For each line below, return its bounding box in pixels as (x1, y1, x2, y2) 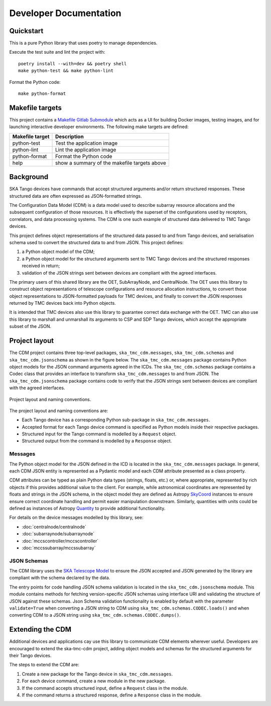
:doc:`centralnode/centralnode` (22, 524, 86, 530)
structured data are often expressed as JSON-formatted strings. (9, 193, 142, 199)
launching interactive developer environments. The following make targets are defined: (9, 124, 189, 130)
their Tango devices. (9, 653, 52, 659)
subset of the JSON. (9, 323, 52, 329)
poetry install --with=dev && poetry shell (18, 61, 127, 66)
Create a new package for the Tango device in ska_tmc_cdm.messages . (22, 671, 173, 677)
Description (55, 133, 84, 140)
